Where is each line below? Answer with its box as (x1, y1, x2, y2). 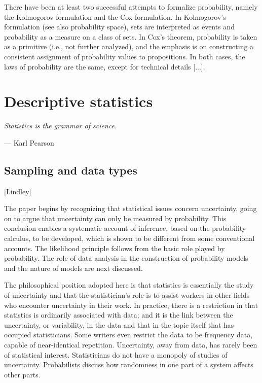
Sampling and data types (4, 162, 137, 178)
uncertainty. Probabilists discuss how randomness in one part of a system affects (4, 359, 253, 370)
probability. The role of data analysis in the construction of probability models (4, 253, 248, 263)
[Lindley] (4, 186, 31, 196)
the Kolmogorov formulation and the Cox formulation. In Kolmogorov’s (4, 11, 226, 22)
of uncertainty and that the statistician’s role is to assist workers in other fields (4, 290, 250, 300)
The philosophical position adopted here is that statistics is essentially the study (4, 280, 254, 290)
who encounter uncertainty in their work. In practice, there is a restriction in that (4, 299, 258, 310)
